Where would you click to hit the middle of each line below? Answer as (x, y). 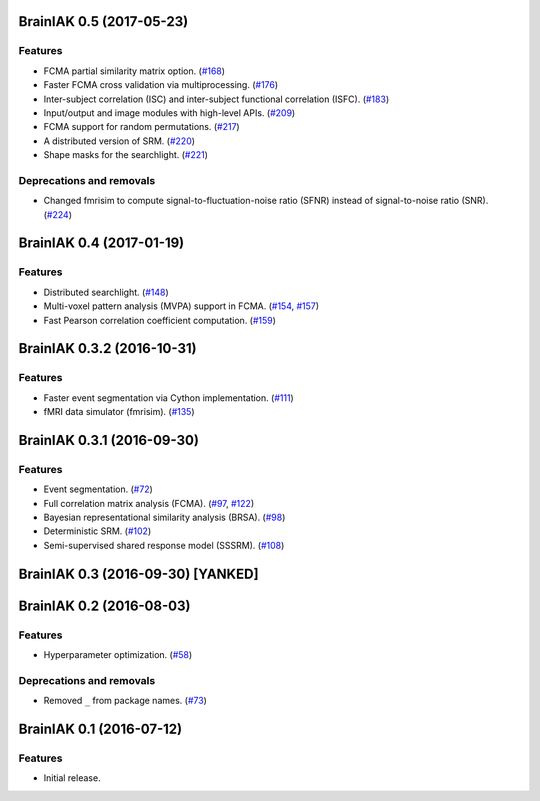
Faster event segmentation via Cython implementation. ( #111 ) (168, 397)
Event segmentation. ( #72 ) (98, 489)
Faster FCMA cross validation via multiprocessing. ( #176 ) (161, 85)
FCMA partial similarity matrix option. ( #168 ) (134, 71)
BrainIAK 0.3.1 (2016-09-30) (109, 440)
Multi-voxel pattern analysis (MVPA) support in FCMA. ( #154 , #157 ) (181, 306)
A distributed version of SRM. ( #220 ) (119, 141)
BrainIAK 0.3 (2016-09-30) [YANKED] (138, 573)
